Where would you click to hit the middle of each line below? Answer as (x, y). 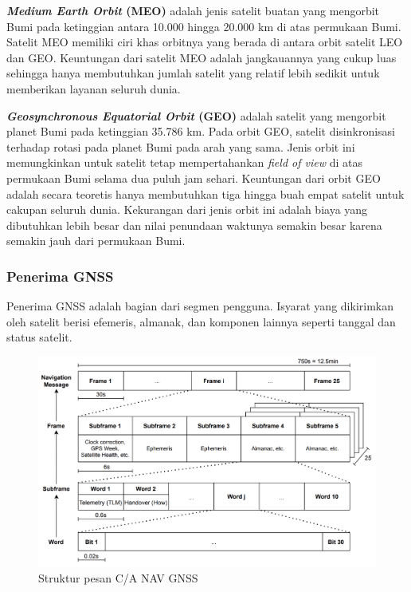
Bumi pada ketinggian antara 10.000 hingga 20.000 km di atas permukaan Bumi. (204, 26)
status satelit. (39, 337)
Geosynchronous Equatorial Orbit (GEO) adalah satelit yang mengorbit (196, 115)
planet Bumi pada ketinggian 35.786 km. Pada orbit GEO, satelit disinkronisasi (201, 131)
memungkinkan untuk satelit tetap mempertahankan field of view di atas (184, 162)
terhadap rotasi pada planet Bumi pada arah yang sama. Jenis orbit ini (181, 146)
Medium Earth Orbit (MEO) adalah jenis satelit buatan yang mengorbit (193, 10)
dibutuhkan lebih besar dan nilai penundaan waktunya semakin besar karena (194, 225)
